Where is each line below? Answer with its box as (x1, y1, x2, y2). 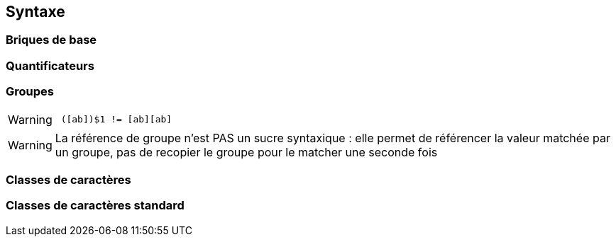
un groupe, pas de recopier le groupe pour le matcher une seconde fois (55, 144, 438, 159)
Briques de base (6, 33, 97, 47)
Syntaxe (6, 3, 65, 21)
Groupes (6, 84, 54, 99)
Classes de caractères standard (6, 198, 185, 213)
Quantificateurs (6, 58, 94, 73)
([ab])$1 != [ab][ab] (60, 114, 172, 125)
